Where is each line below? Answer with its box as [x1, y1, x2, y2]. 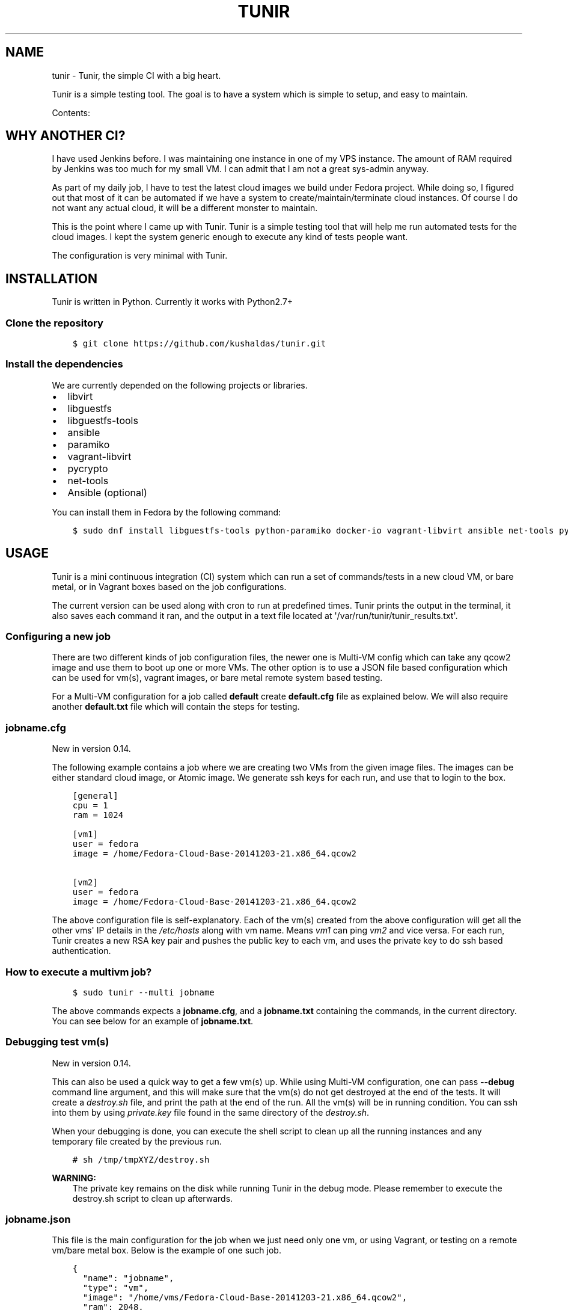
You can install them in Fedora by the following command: [52, 506, 281, 517]
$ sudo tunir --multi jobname [72, 987, 215, 997]
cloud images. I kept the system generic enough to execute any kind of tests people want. [52, 232, 408, 242]
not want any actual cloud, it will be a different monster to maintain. [52, 203, 318, 214]
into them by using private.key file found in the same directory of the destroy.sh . [52, 1107, 370, 1118]
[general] [72, 791, 118, 801]
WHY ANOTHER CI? [5, 128, 126, 144]
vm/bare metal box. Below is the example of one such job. [52, 1245, 281, 1256]
